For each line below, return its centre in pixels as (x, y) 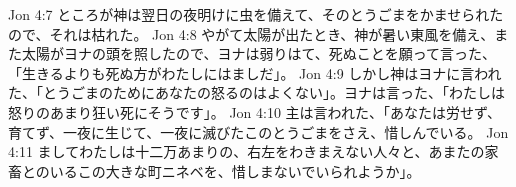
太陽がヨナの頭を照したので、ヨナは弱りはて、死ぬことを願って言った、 (259, 53)
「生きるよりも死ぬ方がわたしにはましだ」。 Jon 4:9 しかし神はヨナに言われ (255, 72)
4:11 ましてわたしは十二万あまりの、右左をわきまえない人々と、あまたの (246, 151)
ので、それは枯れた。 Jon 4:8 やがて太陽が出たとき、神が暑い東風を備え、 (251, 33)
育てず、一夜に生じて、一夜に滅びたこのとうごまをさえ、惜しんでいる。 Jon (258, 131)
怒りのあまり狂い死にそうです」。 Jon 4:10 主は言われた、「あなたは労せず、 (254, 111)
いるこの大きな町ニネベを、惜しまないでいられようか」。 (235, 170)
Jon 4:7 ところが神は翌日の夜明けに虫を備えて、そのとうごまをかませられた (256, 14)
